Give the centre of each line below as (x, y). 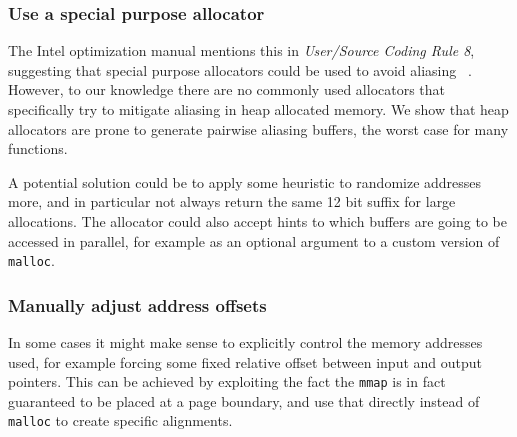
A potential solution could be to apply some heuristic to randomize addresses (245, 181)
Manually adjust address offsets (137, 304)
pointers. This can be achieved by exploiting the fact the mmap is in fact (227, 381)
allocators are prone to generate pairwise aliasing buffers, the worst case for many (258, 128)
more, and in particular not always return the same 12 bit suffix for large (232, 201)
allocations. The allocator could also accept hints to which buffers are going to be (257, 220)
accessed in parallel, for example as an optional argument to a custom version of (254, 240)
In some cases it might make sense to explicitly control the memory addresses (245, 342)
